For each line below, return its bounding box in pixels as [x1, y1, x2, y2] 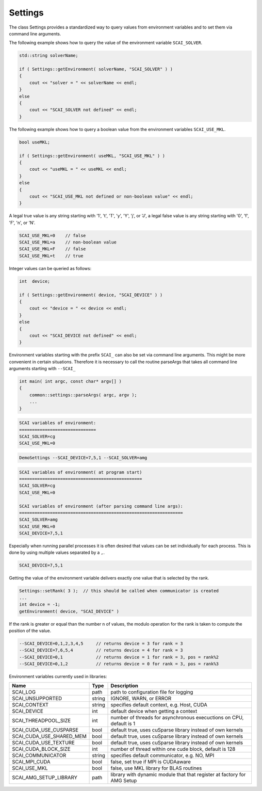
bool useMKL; [19, 139, 50, 145]
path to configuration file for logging [111, 689, 194, 695]
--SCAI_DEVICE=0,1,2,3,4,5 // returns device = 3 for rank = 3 [19, 641, 183, 646]
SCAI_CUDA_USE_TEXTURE [12, 740, 75, 746]
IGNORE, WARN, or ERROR [111, 695, 172, 702]
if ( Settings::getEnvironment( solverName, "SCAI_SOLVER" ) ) [19, 66, 173, 72]
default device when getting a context [111, 708, 197, 715]
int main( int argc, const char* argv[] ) [19, 379, 122, 384]
